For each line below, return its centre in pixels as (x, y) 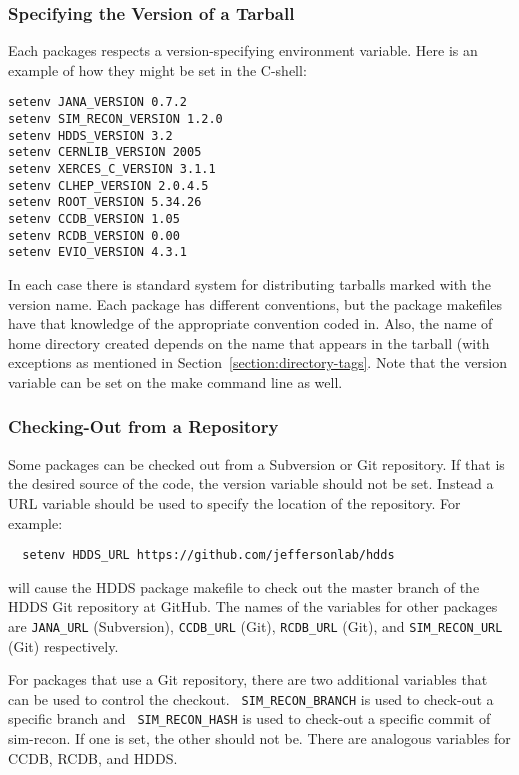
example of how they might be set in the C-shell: (157, 69)
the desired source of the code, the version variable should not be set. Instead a (251, 483)
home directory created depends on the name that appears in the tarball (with (249, 342)
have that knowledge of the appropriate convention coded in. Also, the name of (250, 323)
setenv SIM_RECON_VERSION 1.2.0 (115, 119)
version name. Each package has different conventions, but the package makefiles (255, 303)
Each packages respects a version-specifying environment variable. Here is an (243, 50)
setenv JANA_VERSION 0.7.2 (97, 102)
